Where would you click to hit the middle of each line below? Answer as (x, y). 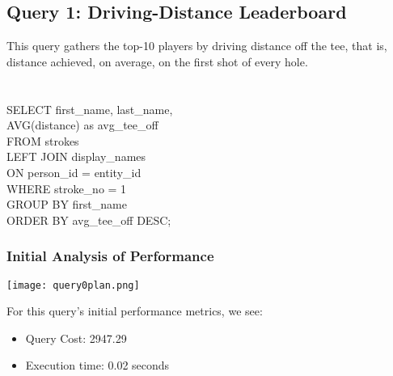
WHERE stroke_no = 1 (67, 188)
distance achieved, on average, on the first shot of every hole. (157, 61)
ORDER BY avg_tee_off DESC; (89, 220)
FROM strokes (43, 140)
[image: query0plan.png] (73, 285)
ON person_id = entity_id (74, 172)
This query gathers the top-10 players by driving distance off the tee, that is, (197, 46)
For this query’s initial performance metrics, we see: (135, 311)
